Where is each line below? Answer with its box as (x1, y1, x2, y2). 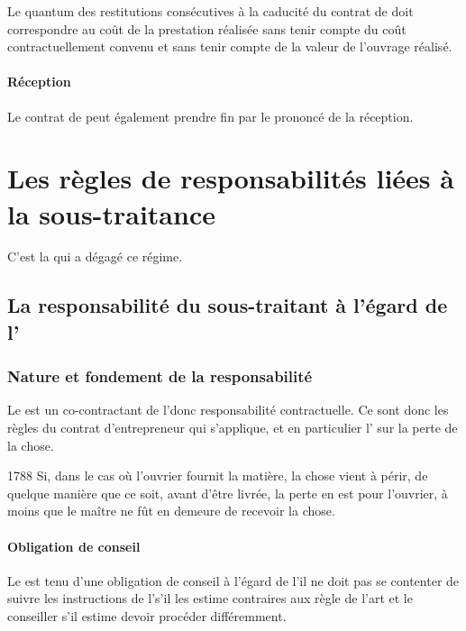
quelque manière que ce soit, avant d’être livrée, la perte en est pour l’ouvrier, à (7, 483, 448, 502)
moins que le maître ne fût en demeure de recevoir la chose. (7, 501, 335, 520)
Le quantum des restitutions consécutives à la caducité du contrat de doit (7, 2, 414, 20)
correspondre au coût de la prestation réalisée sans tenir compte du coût (7, 19, 407, 38)
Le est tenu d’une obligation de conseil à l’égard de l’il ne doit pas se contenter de (7, 571, 460, 590)
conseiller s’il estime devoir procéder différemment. (7, 607, 287, 626)
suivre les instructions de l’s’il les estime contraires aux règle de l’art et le (7, 589, 413, 608)
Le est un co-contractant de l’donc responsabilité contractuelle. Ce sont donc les (7, 400, 449, 419)
